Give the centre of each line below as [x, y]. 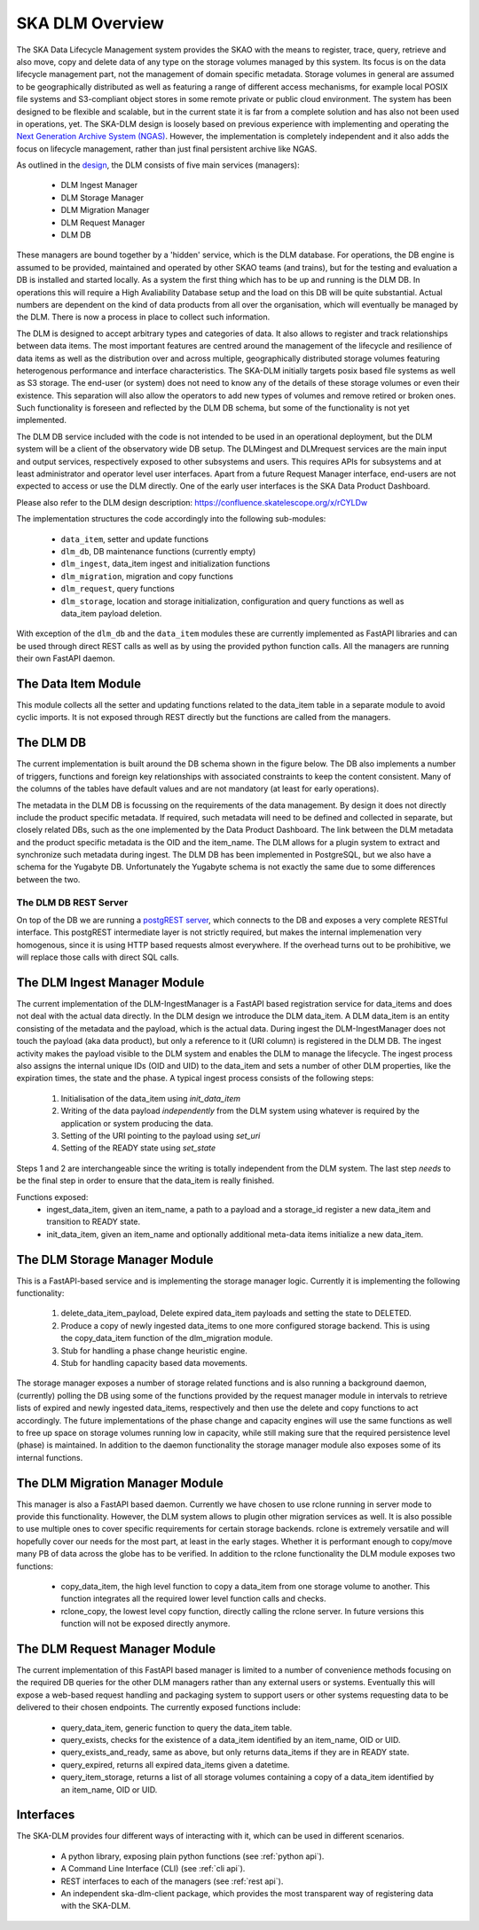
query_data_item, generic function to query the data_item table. [177, 1727]
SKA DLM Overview [90, 23]
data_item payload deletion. [111, 613]
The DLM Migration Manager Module [120, 1483]
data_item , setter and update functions [135, 539]
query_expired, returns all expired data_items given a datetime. [175, 1764]
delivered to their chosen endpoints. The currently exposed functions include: [159, 1707]
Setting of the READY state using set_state [138, 1148]
